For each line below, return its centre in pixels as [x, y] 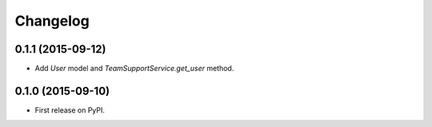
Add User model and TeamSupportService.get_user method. [134, 69]
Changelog [52, 21]
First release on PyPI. [70, 110]
